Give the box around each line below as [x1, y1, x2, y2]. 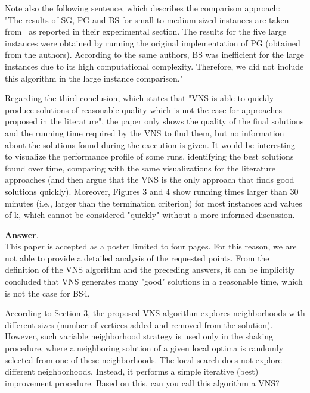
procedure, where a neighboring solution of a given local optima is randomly [5, 342, 284, 354]
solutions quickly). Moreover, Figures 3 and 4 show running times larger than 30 [5, 185, 299, 197]
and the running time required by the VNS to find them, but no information [5, 126, 284, 139]
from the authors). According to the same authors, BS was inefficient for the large [5, 48, 304, 61]
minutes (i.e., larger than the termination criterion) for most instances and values [5, 196, 302, 209]
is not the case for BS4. [5, 286, 90, 299]
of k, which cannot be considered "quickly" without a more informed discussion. [5, 208, 295, 221]
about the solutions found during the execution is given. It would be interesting [5, 138, 295, 151]
